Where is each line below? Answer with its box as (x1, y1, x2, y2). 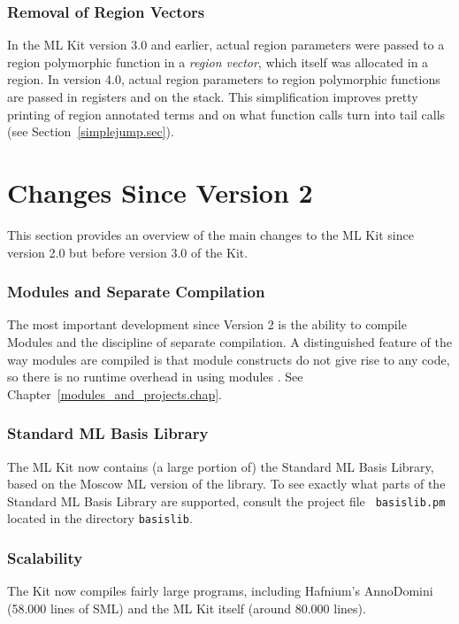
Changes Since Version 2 (7, 173, 313, 210)
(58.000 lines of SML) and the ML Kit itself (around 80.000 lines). (7, 598, 366, 617)
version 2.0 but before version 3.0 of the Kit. (7, 243, 249, 261)
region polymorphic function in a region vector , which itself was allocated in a (7, 52, 429, 71)
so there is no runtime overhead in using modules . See (7, 367, 303, 386)
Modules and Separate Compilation (7, 281, 265, 303)
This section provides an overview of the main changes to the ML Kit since (7, 225, 414, 243)
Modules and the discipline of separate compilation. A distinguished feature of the (7, 332, 452, 351)
